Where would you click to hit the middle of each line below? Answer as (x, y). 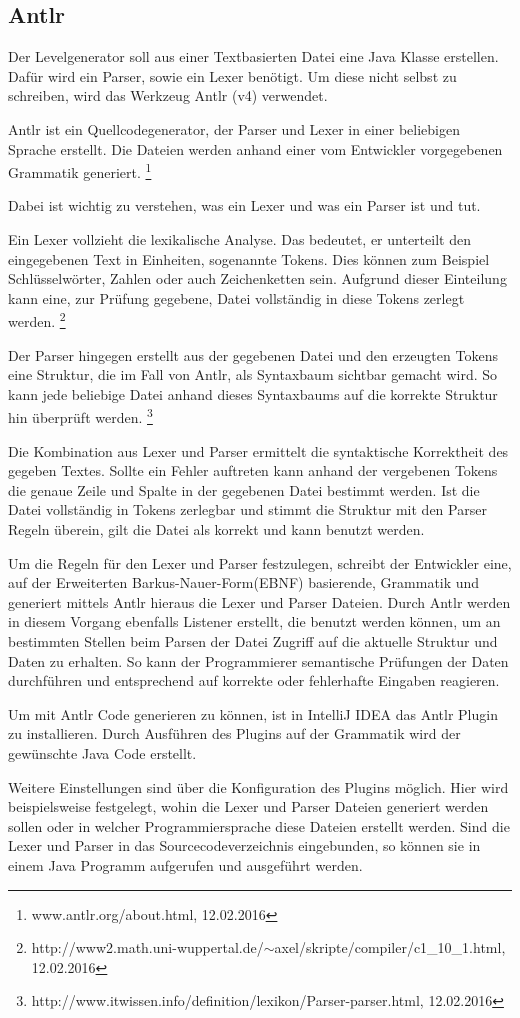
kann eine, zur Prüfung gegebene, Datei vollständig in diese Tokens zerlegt (236, 297)
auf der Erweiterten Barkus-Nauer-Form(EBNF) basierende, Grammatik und (244, 582)
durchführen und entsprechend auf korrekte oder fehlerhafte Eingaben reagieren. (254, 680)
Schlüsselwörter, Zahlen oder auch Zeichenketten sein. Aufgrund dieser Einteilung (257, 278)
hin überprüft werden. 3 (80, 416)
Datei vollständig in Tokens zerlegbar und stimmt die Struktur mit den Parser (247, 509)
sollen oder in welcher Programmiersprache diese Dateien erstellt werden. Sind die (259, 825)
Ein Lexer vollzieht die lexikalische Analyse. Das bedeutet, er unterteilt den (239, 239)
